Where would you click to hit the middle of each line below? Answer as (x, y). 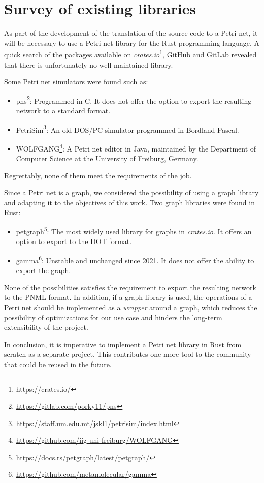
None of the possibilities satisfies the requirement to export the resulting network (130, 287)
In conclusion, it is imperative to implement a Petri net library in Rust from (123, 344)
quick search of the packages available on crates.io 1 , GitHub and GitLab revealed (130, 54)
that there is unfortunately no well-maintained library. (89, 64)
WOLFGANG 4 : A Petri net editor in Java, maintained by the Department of (136, 147)
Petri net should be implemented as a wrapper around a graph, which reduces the (131, 307)
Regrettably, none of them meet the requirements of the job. (98, 175)
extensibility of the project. (46, 327)
